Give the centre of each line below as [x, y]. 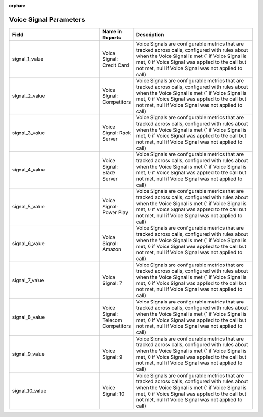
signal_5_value [28, 206]
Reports [112, 38]
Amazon [112, 249]
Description [150, 34]
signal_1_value [28, 59]
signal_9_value [28, 354]
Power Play [115, 212]
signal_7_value [28, 280]
